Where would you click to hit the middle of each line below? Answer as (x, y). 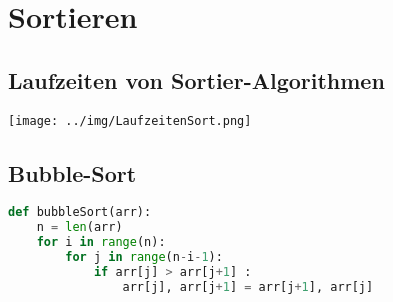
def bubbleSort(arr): (80, 212)
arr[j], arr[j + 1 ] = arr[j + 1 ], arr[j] (248, 286)
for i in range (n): (101, 242)
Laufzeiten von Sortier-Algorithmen (196, 79)
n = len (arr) (79, 227)
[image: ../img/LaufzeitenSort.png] (130, 120)
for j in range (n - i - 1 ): (144, 257)
